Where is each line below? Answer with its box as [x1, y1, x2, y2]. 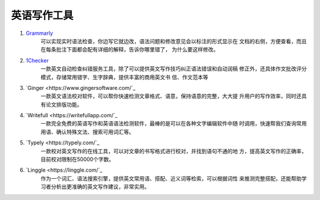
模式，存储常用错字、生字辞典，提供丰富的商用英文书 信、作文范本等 [40, 73, 209, 80]
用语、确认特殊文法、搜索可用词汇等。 [40, 128, 135, 136]
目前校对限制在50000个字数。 [40, 156, 114, 163]
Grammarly [25, 30, 53, 37]
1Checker [25, 57, 49, 64]
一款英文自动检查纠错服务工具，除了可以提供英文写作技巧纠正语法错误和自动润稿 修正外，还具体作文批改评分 [40, 65, 307, 72]
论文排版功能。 [45, 101, 82, 108]
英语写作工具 [11, 9, 74, 22]
